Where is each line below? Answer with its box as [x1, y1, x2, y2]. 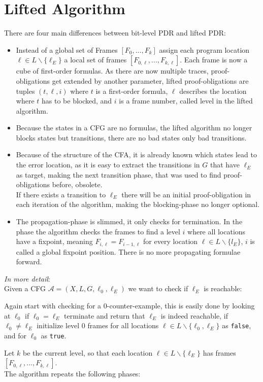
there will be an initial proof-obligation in [121, 189, 251, 199]
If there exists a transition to [16, 189, 106, 199]
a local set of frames [64, 54, 127, 65]
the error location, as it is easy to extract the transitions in [16, 159, 200, 170]
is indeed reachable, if [160, 310, 228, 321]
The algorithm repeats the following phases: [4, 368, 141, 379]
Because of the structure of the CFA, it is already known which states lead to [16, 149, 257, 160]
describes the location [179, 85, 247, 96]
